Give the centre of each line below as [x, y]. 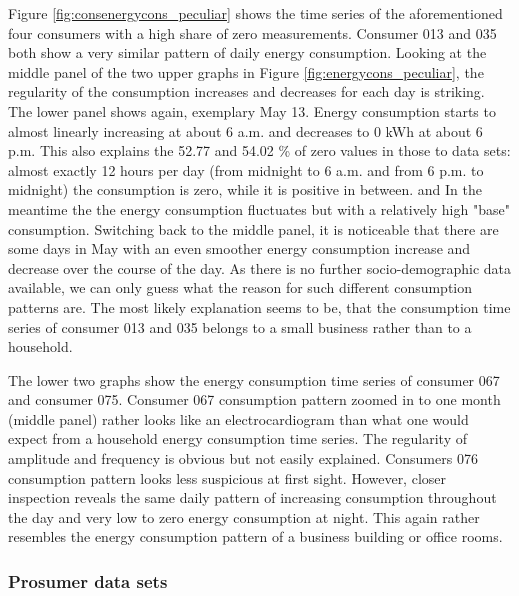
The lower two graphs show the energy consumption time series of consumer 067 [254, 379]
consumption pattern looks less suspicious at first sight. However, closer [227, 477]
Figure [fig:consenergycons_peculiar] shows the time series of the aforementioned [255, 13]
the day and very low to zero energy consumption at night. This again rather [244, 516]
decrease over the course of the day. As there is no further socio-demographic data [260, 267]
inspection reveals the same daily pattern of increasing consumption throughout [252, 497]
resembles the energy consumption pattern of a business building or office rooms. [255, 536]
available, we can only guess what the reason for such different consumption [240, 287]
